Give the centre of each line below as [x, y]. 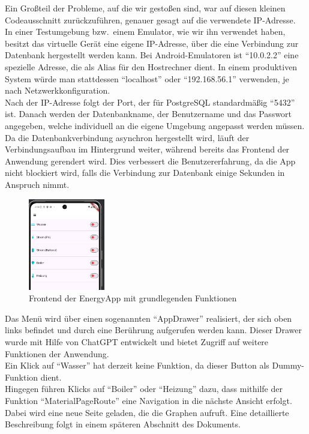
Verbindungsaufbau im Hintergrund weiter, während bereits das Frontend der [147, 149]
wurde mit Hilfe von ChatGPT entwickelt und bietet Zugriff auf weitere [137, 342]
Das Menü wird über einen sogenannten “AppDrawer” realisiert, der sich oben [148, 318]
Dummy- [288, 365]
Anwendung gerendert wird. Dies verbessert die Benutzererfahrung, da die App [150, 161]
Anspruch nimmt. [37, 184]
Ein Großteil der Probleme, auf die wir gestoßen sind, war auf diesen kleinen [145, 8]
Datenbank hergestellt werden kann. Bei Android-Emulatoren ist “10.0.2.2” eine [152, 55]
